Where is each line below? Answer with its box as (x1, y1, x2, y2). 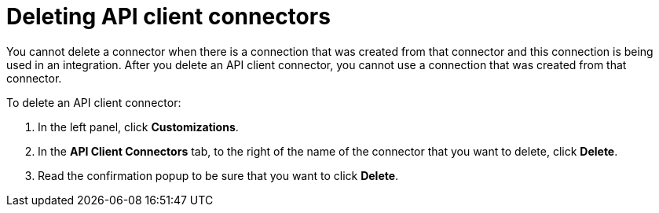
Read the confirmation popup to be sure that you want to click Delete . (38, 168, 399, 182)
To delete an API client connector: (6, 95, 181, 109)
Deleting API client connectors (6, 3, 331, 30)
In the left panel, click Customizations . (38, 119, 239, 134)
